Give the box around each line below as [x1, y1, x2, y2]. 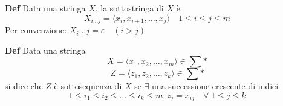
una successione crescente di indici [152, 79, 279, 92]
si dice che [5, 79, 43, 92]
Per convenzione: [5, 23, 67, 36]
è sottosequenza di [54, 79, 122, 92]
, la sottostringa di [95, 2, 164, 14]
